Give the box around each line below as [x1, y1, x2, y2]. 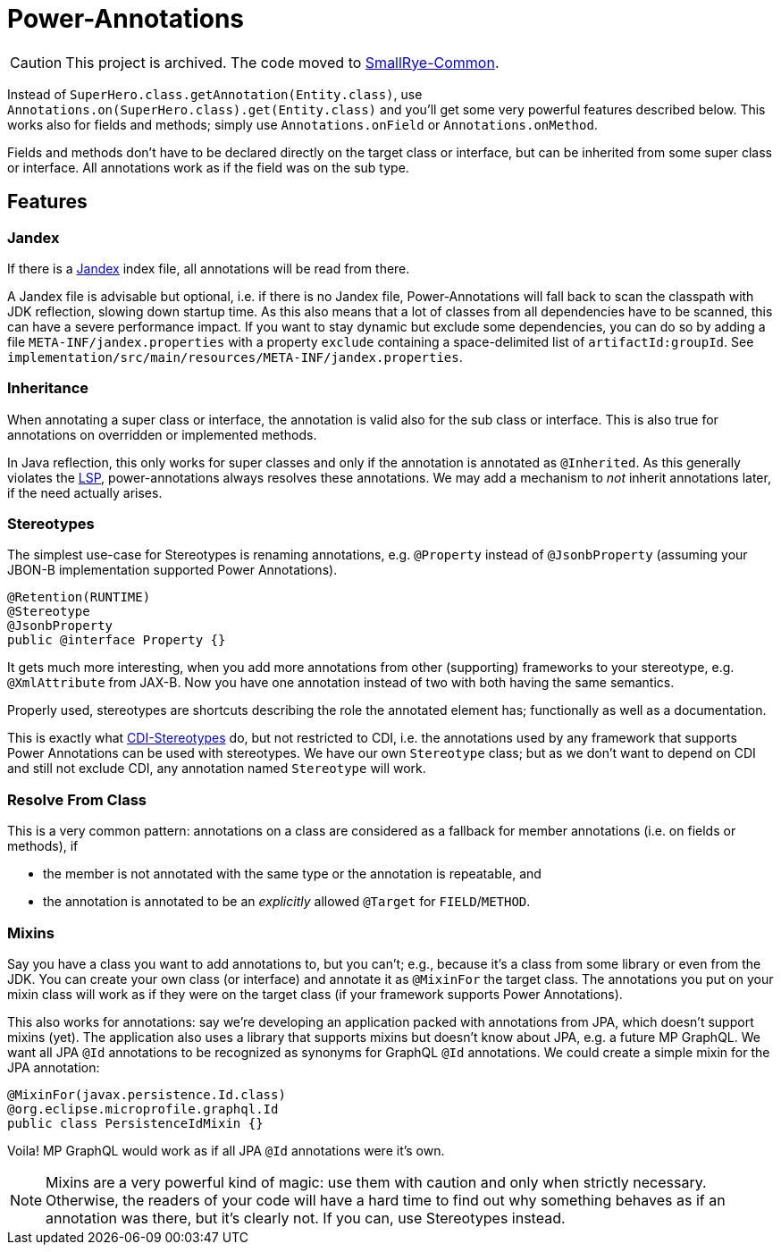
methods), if [7, 838, 79, 854]
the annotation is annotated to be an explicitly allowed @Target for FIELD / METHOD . [43, 894, 531, 910]
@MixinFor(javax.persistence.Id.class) [7, 1087, 286, 1102]
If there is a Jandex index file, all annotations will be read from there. [7, 260, 410, 276]
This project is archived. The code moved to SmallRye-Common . [65, 53, 500, 71]
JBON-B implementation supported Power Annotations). [7, 562, 338, 578]
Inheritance [7, 379, 88, 398]
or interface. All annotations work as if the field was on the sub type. [7, 159, 409, 175]
